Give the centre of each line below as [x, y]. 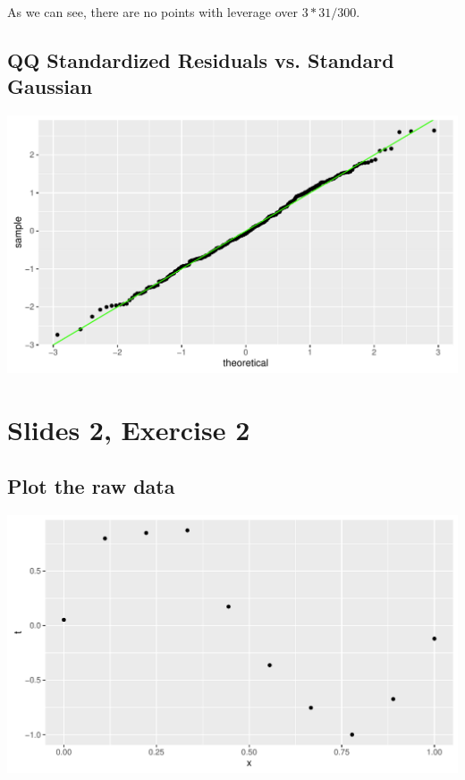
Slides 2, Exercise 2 [129, 429]
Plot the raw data [91, 486]
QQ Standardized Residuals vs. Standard [201, 59]
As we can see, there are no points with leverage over [153, 12]
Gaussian [50, 86]
